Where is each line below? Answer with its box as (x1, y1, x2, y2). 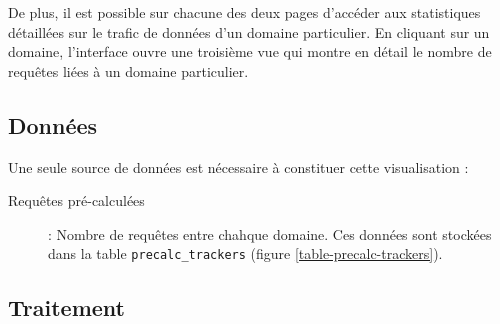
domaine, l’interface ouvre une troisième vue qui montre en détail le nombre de (8, 41, 492, 62)
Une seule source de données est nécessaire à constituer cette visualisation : (8, 156, 469, 177)
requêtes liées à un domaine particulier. (8, 60, 249, 81)
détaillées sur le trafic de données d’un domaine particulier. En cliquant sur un (8, 21, 490, 42)
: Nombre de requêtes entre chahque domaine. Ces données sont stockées (48, 223, 492, 244)
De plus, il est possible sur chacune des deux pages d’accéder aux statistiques (8, 2, 481, 22)
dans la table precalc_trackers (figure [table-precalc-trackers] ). (48, 243, 443, 264)
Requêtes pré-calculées (8, 190, 145, 211)
